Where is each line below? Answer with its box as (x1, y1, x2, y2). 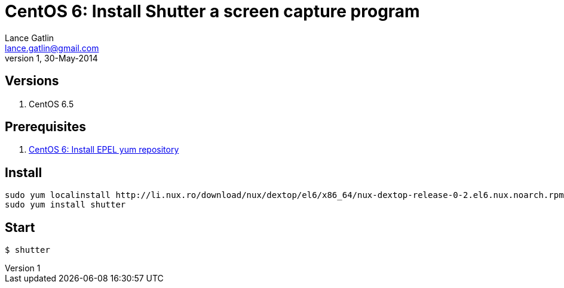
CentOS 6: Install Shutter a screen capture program (5, 1, 420, 21)
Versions (5, 73, 59, 89)
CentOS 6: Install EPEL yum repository (29, 144, 179, 155)
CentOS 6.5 (29, 98, 74, 109)
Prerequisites (5, 119, 86, 135)
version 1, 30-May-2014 (5, 52, 98, 63)
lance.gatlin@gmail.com (5, 42, 99, 53)
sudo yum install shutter (5, 200, 126, 210)
